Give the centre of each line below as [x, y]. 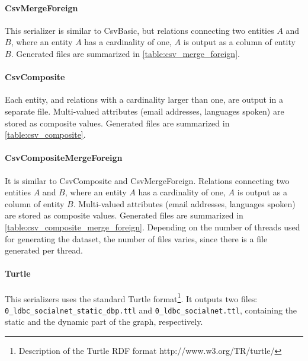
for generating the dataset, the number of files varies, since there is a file [136, 238]
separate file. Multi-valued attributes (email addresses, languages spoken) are [145, 111]
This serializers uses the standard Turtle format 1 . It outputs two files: [131, 297]
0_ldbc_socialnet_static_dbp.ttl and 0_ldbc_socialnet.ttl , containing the [151, 310]
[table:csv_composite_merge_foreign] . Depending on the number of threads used [153, 227]
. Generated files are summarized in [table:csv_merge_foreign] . [125, 53]
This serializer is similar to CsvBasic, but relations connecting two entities [139, 30]
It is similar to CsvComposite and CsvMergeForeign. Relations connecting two [147, 180]
